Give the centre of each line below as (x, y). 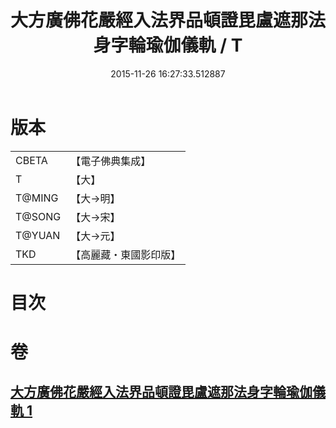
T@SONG (38, 216)
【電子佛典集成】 (111, 161)
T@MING (37, 198)
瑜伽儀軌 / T (194, 45)
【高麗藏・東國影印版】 (126, 254)
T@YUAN (38, 235)
